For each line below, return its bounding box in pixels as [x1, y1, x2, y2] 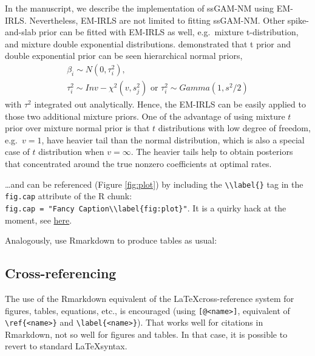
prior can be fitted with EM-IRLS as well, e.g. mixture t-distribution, [39, 26, 299, 38]
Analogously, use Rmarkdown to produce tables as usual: [5, 234, 217, 247]
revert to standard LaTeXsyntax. [5, 340, 127, 352]
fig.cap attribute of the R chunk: [5, 190, 132, 202]
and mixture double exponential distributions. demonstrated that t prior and [5, 37, 291, 50]
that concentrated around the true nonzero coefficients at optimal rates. [5, 157, 272, 169]
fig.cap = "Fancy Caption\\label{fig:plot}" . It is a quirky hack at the [5, 201, 286, 214]
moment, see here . [5, 213, 72, 226]
